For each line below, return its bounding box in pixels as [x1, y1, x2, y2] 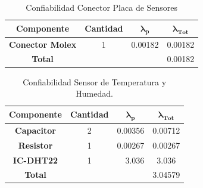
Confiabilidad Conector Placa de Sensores [26, 1, 178, 13]
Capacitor [15, 124, 56, 136]
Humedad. [76, 87, 113, 100]
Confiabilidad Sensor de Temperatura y [23, 75, 167, 88]
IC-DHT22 [13, 153, 58, 166]
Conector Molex [9, 38, 77, 50]
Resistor [18, 138, 53, 151]
